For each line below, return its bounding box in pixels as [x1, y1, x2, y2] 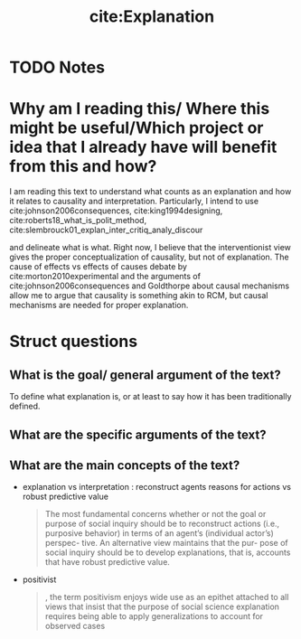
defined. [9, 400, 41, 412]
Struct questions [9, 332, 138, 352]
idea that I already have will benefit [9, 137, 277, 157]
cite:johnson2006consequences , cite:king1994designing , [9, 205, 223, 216]
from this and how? [9, 156, 157, 177]
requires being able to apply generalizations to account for [44, 611, 264, 622]
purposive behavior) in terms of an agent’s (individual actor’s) [44, 528, 274, 539]
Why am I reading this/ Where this [9, 99, 270, 119]
